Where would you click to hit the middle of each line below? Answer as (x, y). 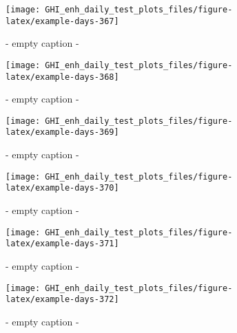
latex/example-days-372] (62, 300)
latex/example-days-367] (62, 21)
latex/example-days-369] (62, 132)
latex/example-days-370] (62, 188)
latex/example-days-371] (62, 244)
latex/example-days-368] (62, 77)
